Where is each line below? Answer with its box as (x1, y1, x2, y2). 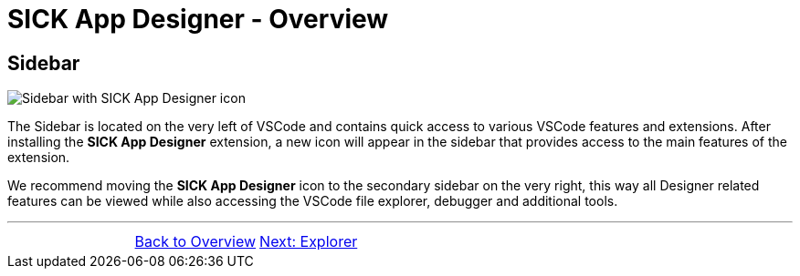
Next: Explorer (259, 232, 358, 251)
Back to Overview (134, 232, 257, 251)
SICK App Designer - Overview (7, 4, 389, 35)
